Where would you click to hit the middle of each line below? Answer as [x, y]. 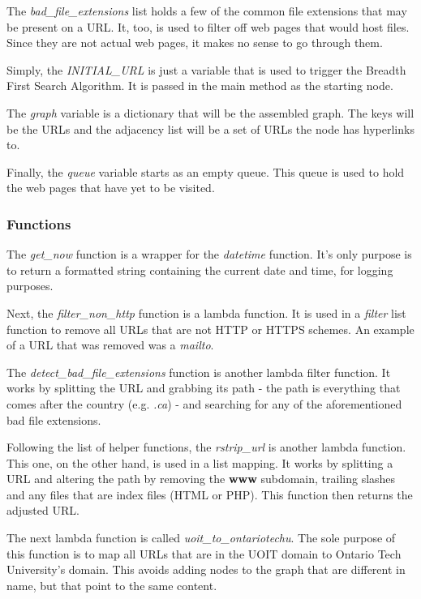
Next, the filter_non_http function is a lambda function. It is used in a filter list [206, 312]
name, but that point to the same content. [112, 585]
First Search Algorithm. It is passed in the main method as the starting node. [200, 86]
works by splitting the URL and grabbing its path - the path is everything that [204, 388]
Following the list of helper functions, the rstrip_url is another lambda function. [206, 447]
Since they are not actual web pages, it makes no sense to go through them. [195, 43]
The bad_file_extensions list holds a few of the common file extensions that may [207, 11]
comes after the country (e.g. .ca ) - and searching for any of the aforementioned [204, 403]
